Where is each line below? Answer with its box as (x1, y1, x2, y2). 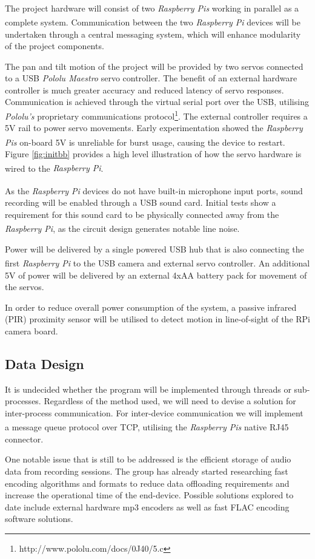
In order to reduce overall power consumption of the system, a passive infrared (5, 300, 297, 313)
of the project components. (5, 39, 104, 52)
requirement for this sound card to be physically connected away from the (5, 208, 279, 220)
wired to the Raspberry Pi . (5, 161, 104, 174)
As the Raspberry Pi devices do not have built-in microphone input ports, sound (5, 184, 303, 197)
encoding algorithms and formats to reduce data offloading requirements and (5, 476, 290, 489)
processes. (5, 395, 41, 407)
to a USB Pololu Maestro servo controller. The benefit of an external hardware (5, 72, 297, 84)
